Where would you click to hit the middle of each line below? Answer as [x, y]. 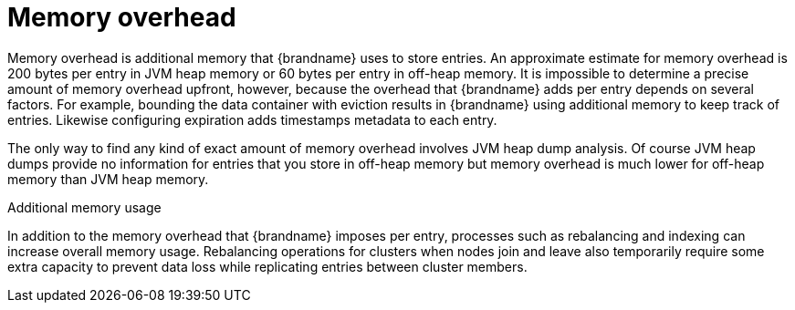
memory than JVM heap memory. [108, 179]
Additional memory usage [84, 207]
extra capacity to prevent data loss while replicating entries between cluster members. [267, 266]
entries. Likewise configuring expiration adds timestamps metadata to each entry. [252, 119]
